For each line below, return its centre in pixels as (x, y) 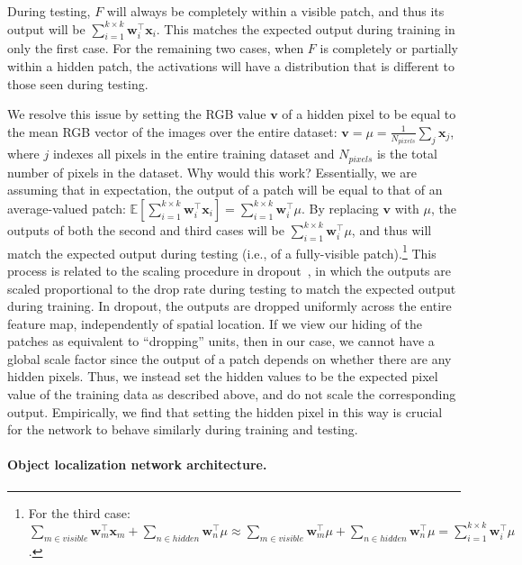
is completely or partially (389, 48)
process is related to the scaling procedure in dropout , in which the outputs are (229, 270)
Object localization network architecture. (137, 465)
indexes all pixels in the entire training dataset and (193, 154)
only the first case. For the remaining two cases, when (156, 48)
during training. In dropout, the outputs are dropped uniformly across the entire (229, 306)
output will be (46, 28)
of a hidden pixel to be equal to (369, 114)
